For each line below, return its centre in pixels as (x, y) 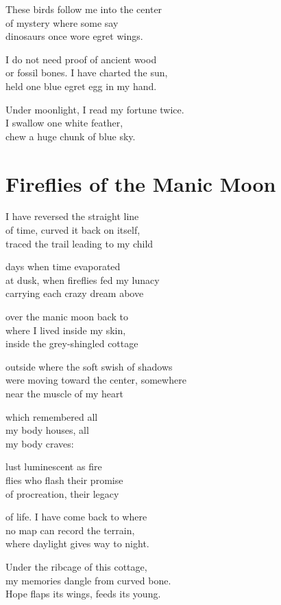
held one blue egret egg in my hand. (81, 86)
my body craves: (40, 443)
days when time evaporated (63, 266)
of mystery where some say (62, 22)
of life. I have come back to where (76, 517)
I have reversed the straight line (72, 216)
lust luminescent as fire (54, 466)
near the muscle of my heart (65, 393)
